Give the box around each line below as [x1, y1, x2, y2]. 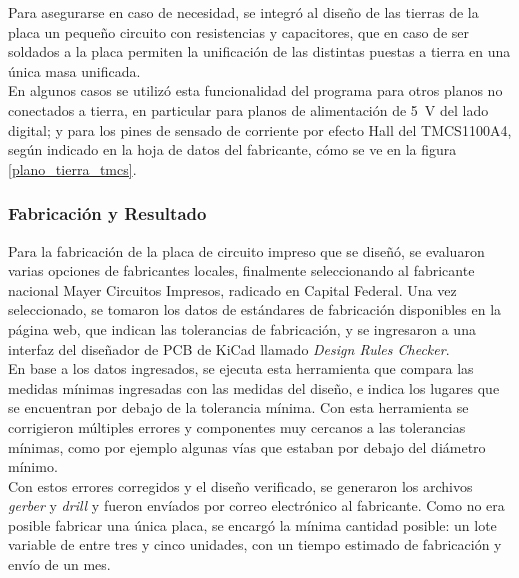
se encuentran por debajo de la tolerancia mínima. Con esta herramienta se [8, 397, 469, 418]
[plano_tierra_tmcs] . [8, 158, 137, 179]
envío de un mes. [8, 554, 111, 575]
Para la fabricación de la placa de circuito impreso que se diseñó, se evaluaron [8, 240, 485, 261]
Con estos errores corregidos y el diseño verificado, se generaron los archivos [8, 475, 473, 496]
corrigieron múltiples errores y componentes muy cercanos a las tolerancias [8, 416, 466, 437]
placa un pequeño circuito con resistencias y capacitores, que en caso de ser [8, 21, 470, 42]
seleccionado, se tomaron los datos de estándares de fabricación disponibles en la [8, 299, 502, 320]
